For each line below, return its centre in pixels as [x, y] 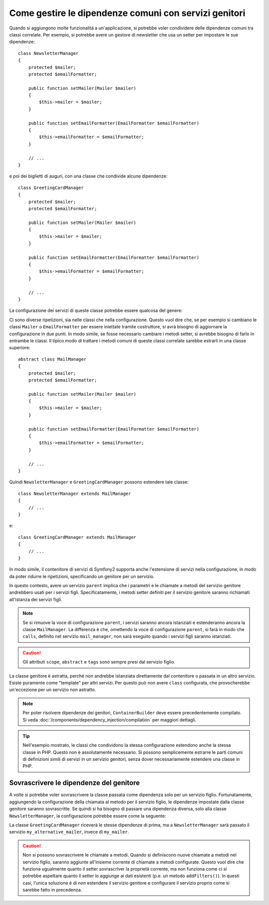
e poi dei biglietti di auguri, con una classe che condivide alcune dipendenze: [88, 176]
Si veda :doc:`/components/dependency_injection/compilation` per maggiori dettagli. [110, 720]
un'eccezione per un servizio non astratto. [53, 690]
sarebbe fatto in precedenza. [52, 890]
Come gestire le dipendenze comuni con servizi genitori [127, 13]
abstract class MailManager [52, 359]
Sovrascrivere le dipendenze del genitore [74, 783]
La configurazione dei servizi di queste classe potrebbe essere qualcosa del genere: [96, 311]
